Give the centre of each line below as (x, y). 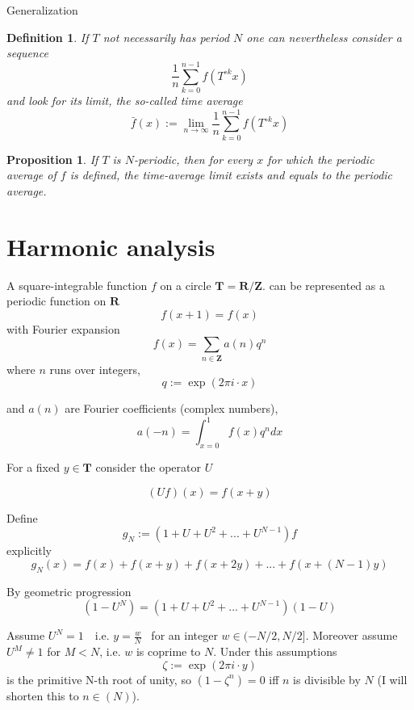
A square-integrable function (77, 285)
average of (31, 175)
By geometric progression (69, 591)
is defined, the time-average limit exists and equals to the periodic (231, 175)
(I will (392, 679)
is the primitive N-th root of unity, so (99, 679)
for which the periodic (321, 159)
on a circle (186, 285)
